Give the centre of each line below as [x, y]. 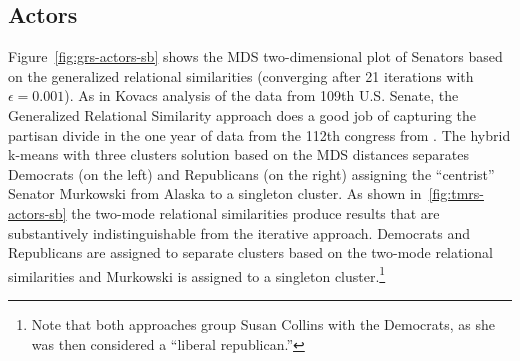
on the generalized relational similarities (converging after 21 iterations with [241, 75]
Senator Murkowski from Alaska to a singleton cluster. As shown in [215, 193]
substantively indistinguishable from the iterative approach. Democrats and [239, 232]
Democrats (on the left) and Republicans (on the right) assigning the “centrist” [251, 173]
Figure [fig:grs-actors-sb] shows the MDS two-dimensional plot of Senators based [255, 56]
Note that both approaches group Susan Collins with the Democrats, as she [263, 323]
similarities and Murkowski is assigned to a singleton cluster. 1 [197, 274]
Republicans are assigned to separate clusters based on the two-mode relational [251, 252]
